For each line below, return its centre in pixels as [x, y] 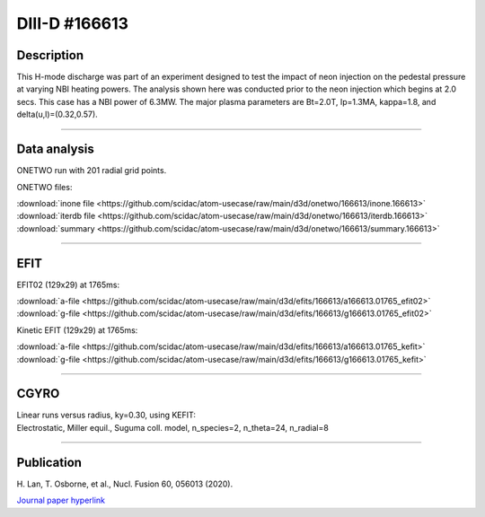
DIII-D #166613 [73, 23]
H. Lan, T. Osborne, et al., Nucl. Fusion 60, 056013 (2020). [125, 484]
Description [50, 55]
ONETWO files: [44, 187]
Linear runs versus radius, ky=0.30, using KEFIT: [106, 415]
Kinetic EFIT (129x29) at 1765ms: [77, 330]
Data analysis [55, 149]
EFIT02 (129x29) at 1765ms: [68, 285]
